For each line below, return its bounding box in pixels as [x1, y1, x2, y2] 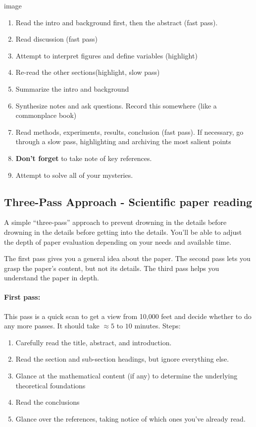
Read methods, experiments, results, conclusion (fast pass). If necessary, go [15, 126, 244, 137]
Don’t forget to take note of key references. [15, 153, 152, 163]
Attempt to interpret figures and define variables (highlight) [15, 50, 198, 60]
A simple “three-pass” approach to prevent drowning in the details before [4, 217, 227, 227]
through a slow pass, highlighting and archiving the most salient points [15, 136, 231, 147]
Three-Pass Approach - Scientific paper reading [4, 194, 253, 209]
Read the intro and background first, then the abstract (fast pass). [15, 17, 218, 27]
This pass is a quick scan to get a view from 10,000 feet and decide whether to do [4, 311, 252, 321]
